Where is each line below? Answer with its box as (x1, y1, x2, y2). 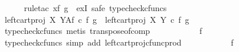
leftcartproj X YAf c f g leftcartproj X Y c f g (4, 13, 189, 25)
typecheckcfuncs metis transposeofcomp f (4, 25, 202, 37)
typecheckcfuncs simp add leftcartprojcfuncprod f (4, 36, 234, 48)
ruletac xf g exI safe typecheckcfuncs (24, 2, 167, 13)
